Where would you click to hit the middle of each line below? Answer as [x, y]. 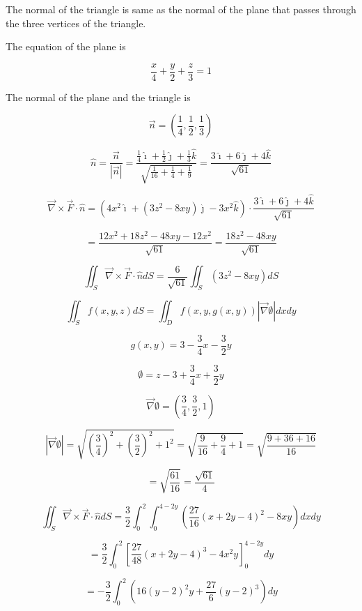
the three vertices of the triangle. [76, 23]
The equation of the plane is [66, 46]
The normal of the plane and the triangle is [98, 97]
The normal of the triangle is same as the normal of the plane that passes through [181, 9]
